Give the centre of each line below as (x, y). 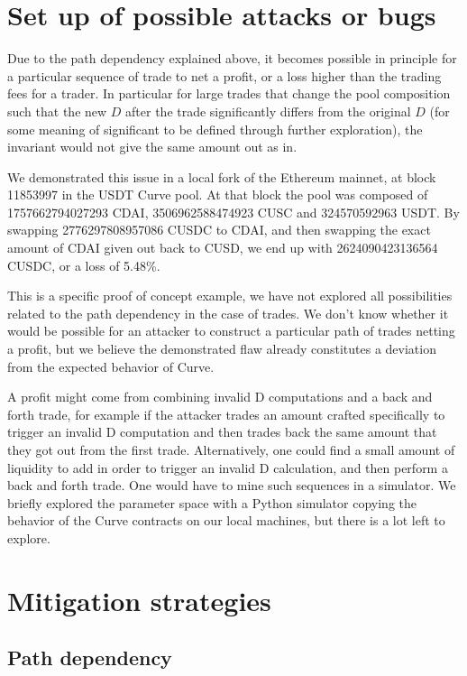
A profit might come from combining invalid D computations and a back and (220, 397)
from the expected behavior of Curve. (111, 366)
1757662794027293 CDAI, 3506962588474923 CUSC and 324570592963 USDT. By (233, 212)
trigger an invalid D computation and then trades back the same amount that (222, 432)
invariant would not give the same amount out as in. (152, 147)
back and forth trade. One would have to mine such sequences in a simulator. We (232, 485)
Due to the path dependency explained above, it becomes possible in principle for (232, 58)
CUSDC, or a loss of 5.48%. (84, 265)
